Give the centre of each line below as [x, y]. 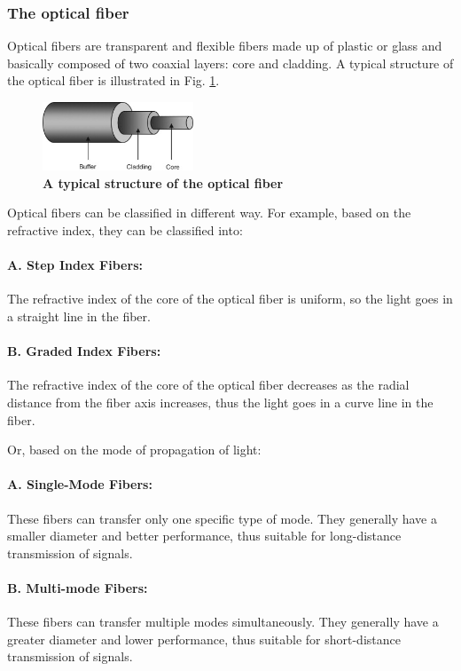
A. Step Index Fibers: [75, 265]
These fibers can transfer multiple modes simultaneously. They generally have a [223, 622]
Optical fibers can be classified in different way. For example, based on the [209, 213]
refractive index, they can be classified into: [125, 229]
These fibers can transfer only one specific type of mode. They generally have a [222, 518]
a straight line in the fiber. [79, 316]
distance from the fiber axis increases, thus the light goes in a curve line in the [220, 402]
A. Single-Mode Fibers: [80, 484]
